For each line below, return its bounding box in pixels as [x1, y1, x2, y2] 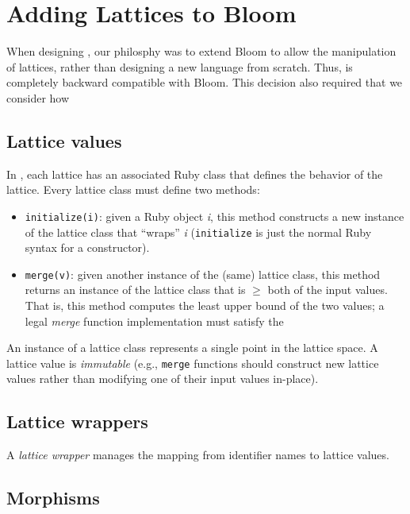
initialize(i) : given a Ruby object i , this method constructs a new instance [25, 207, 404, 224]
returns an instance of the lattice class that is [25, 281, 246, 298]
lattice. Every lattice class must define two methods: [6, 181, 260, 198]
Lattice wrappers [6, 409, 148, 434]
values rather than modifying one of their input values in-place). [6, 370, 319, 387]
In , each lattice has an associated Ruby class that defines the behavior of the [6, 165, 383, 182]
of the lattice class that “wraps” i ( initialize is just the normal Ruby [25, 223, 372, 240]
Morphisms [6, 485, 100, 510]
